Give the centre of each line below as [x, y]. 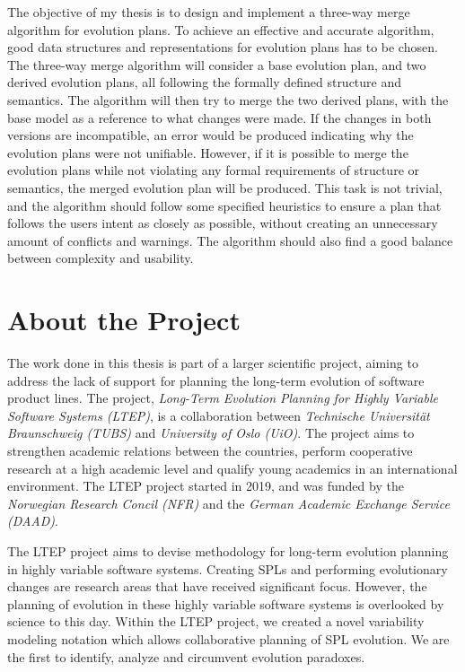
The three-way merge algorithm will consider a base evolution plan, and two [217, 64]
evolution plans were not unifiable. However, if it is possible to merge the [208, 152]
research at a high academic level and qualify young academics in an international [232, 468]
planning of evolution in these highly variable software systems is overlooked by [226, 603]
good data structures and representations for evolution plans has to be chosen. [223, 47]
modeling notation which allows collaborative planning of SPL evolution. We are [228, 638]
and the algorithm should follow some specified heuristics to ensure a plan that [224, 205]
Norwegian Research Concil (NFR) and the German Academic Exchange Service [228, 503]
